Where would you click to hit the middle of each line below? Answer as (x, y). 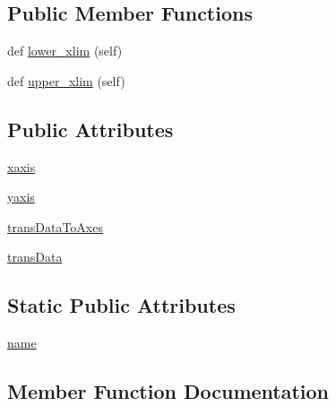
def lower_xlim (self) (65, 51)
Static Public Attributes (121, 305)
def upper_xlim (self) (66, 80)
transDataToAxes (55, 226)
